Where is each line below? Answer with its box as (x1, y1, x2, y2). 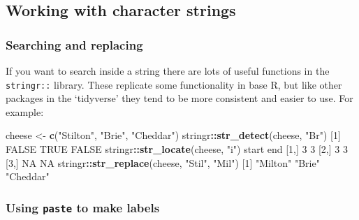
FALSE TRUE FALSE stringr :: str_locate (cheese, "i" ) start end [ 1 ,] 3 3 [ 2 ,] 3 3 (6, 142, 348, 156)
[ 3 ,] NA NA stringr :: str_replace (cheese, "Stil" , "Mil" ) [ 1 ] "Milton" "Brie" (6, 155, 320, 170)
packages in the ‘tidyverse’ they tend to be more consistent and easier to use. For (6, 91, 353, 105)
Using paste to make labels (6, 198, 160, 216)
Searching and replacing (6, 36, 143, 53)
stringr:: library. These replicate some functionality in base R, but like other (6, 77, 342, 91)
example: (6, 104, 44, 119)
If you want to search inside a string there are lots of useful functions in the (6, 64, 330, 78)
